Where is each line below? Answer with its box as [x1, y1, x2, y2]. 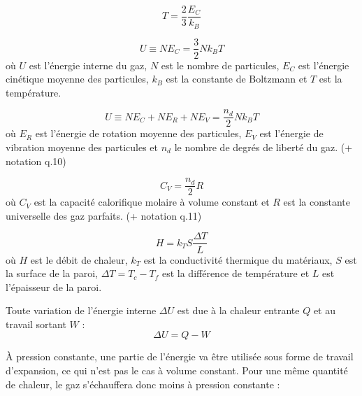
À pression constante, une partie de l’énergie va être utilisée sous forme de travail [6, 349, 354, 364]
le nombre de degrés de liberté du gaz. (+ [174, 140, 353, 155]
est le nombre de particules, [161, 57, 280, 72]
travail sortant [6, 316, 66, 331]
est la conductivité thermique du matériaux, [143, 252, 333, 267]
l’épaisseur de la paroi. [6, 279, 102, 294]
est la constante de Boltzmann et [166, 71, 307, 86]
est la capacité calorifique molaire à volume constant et [34, 195, 270, 209]
